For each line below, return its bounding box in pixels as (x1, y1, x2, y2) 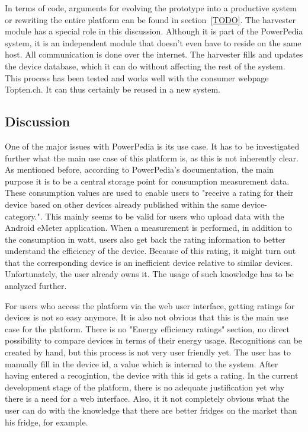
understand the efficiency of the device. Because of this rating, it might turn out (5, 244, 296, 257)
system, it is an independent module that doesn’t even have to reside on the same (5, 36, 301, 49)
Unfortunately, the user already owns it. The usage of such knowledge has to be (5, 268, 294, 280)
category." (5, 209, 40, 222)
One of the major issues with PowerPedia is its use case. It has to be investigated (5, 139, 300, 152)
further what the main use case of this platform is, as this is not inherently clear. (5, 151, 299, 164)
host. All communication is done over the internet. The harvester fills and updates (5, 48, 303, 61)
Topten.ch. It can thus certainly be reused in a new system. (5, 83, 220, 96)
